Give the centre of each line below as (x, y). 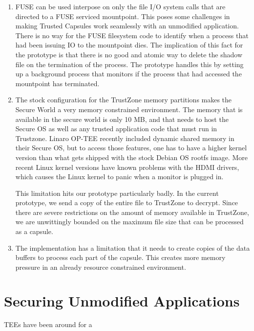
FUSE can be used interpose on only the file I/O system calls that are (120, 6)
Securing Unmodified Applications (122, 300)
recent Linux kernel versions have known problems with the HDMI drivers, (127, 167)
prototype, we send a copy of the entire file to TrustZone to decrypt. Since (127, 202)
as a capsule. (34, 231)
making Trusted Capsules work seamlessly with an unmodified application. (127, 26)
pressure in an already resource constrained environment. (101, 267)
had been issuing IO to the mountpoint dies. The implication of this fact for (129, 45)
